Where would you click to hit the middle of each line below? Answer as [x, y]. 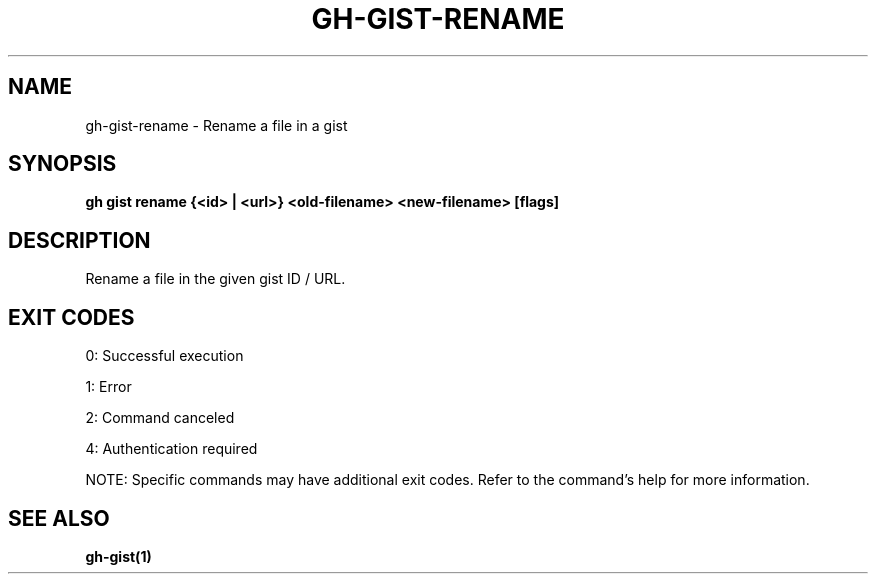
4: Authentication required [171, 449]
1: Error [108, 387]
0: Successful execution [164, 356]
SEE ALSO [59, 518]
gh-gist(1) [118, 556]
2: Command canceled [160, 418]
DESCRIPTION [79, 240]
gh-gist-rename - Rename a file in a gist [216, 125]
